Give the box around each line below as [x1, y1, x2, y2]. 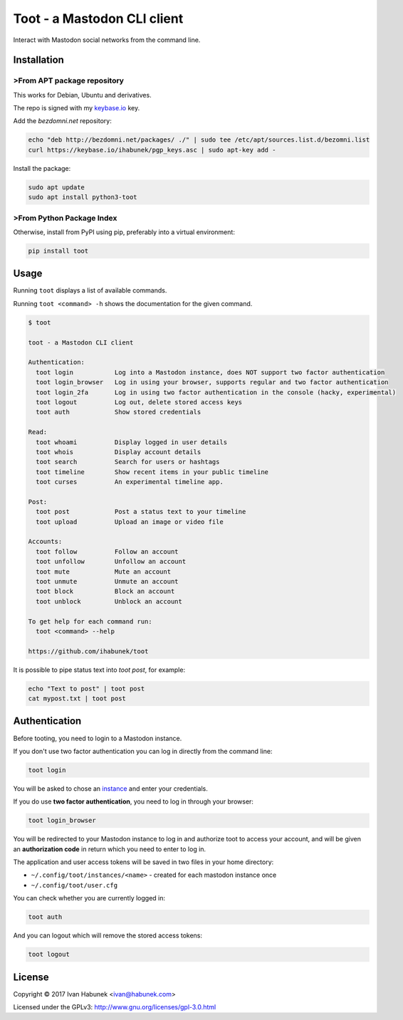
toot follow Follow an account [36, 547, 179, 555]
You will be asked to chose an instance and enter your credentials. [13, 784, 208, 793]
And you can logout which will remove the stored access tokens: [13, 931, 203, 940]
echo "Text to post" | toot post [28, 684, 145, 693]
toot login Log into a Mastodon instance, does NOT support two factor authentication [36, 368, 385, 377]
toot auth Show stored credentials [36, 408, 201, 416]
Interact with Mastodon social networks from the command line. [13, 36, 201, 44]
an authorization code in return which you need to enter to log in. [13, 844, 206, 853]
